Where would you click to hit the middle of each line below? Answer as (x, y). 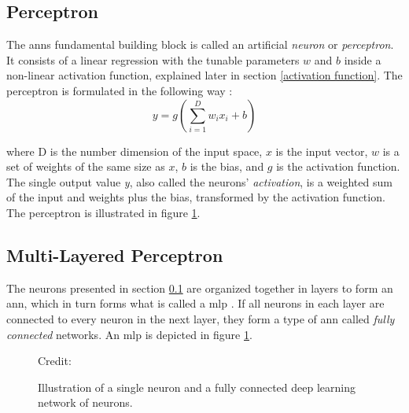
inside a (363, 59)
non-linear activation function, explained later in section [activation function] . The (204, 75)
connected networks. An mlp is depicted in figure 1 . (129, 334)
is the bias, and (227, 166)
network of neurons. (85, 402)
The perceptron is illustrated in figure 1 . (103, 212)
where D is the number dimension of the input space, (134, 151)
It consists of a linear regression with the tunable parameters (153, 59)
